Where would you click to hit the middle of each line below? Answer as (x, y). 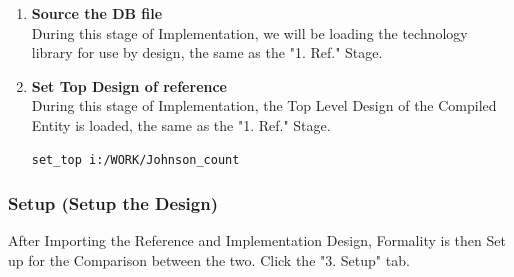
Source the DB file (97, 13)
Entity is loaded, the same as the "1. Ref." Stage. (181, 124)
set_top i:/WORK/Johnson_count (135, 159)
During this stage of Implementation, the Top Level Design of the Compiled (264, 105)
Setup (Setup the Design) (113, 203)
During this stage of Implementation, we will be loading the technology (249, 32)
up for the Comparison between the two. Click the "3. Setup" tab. (209, 259)
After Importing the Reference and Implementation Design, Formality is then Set (257, 240)
